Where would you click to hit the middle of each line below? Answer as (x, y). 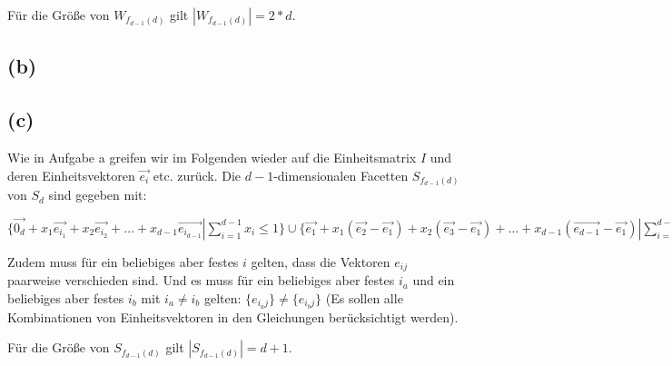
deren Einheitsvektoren (71, 175)
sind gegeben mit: (98, 195)
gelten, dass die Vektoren (321, 261)
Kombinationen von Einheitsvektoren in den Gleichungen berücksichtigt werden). (233, 317)
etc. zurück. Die (197, 175)
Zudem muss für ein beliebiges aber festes (123, 261)
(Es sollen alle (364, 297)
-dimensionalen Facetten (341, 175)
